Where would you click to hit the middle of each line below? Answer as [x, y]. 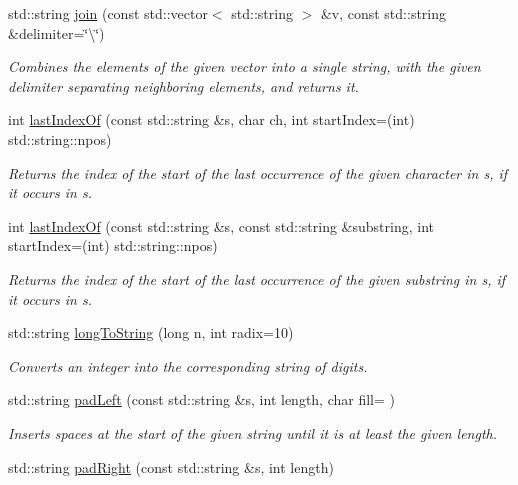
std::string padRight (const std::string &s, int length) [171, 466]
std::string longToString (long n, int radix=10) [151, 332]
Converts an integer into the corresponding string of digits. [188, 365]
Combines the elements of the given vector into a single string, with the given [244, 66]
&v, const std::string [383, 13]
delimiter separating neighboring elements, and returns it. [183, 85]
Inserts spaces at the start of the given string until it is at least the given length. [253, 432]
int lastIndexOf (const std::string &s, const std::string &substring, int [221, 225]
